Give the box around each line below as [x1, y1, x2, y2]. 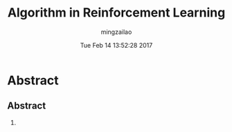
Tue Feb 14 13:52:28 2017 [80, 41, 153, 49]
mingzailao [100, 28, 132, 36]
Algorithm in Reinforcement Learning [7, 5, 226, 21]
